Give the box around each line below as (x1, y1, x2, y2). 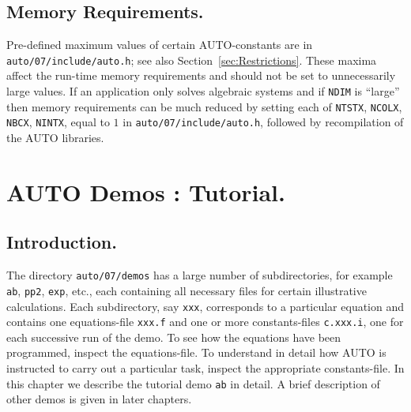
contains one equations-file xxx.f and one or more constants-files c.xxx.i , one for (6, 313, 404, 330)
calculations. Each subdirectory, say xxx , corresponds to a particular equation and (6, 298, 405, 314)
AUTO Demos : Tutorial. (6, 175, 285, 208)
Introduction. (6, 230, 117, 254)
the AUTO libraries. (6, 129, 104, 146)
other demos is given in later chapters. (6, 391, 192, 407)
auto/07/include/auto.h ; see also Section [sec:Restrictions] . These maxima (6, 51, 377, 68)
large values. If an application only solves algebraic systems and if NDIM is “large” (6, 83, 400, 99)
